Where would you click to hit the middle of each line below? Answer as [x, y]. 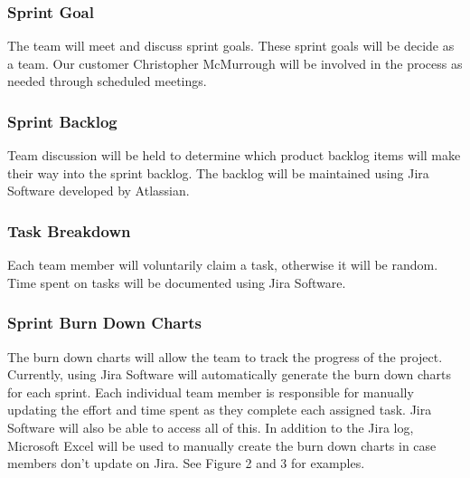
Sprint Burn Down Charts [105, 323]
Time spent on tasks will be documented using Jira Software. [177, 282]
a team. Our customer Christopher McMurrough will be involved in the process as [235, 63]
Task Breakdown [69, 230]
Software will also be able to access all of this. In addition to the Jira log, [211, 427]
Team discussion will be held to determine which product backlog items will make [234, 155]
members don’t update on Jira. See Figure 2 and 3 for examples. [186, 463]
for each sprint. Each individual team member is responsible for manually [211, 392]
